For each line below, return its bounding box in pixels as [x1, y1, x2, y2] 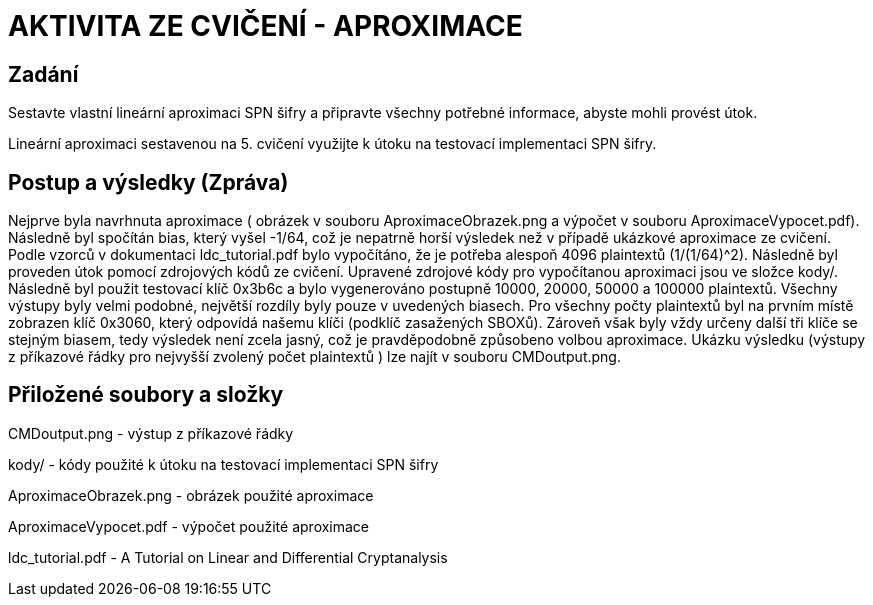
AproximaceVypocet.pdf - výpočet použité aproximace [8, 517, 370, 535]
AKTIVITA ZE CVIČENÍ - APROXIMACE [8, 9, 523, 43]
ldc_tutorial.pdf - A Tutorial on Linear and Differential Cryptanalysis [8, 548, 448, 566]
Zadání [8, 61, 79, 87]
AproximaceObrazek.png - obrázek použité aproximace [8, 486, 374, 504]
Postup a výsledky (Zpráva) [8, 169, 289, 195]
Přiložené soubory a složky [8, 382, 284, 408]
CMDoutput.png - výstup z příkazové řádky [8, 424, 294, 442]
